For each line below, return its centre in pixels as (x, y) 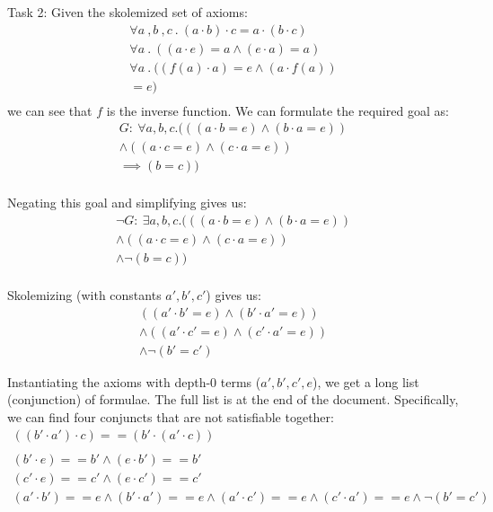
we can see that (50, 110)
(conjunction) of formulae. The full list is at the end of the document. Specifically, (233, 399)
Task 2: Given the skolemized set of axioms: (128, 12)
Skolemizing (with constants (84, 295)
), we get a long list (366, 381)
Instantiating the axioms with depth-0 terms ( (134, 381)
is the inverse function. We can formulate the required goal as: (277, 110)
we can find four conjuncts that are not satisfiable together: (171, 417)
